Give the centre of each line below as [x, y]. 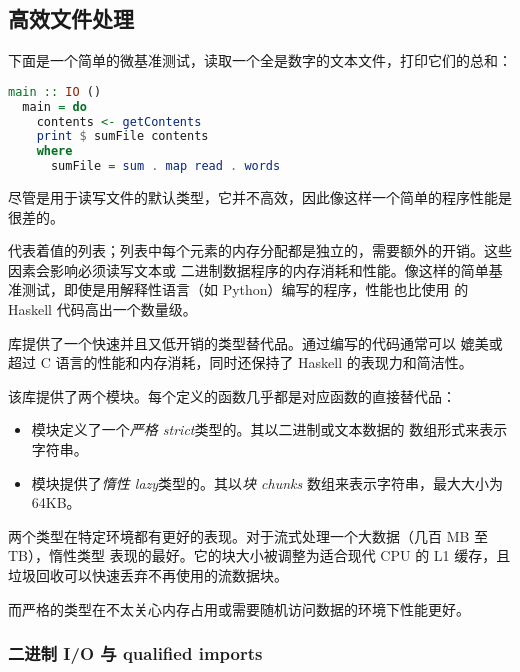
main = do [54, 106]
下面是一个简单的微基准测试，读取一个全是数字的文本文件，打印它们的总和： [260, 60]
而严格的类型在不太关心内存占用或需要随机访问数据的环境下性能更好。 [239, 608]
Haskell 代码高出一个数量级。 [102, 309]
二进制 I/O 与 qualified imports [135, 653]
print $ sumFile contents [122, 136]
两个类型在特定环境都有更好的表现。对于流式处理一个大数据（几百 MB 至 [248, 535]
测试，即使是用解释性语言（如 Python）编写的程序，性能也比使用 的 [245, 289]
